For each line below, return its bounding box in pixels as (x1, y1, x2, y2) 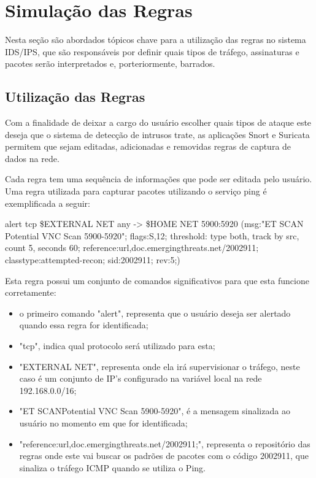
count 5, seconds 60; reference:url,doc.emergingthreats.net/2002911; (5, 241, 259, 254)
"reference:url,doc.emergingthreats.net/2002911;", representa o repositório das (19, 437, 310, 450)
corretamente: (5, 286, 56, 299)
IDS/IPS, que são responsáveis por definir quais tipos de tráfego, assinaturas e (5, 45, 299, 58)
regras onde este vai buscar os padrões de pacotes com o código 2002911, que (19, 449, 309, 462)
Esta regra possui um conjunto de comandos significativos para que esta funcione (5, 274, 309, 287)
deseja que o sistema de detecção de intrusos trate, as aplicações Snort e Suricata (5, 128, 310, 141)
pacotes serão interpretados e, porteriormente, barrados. (5, 57, 215, 70)
